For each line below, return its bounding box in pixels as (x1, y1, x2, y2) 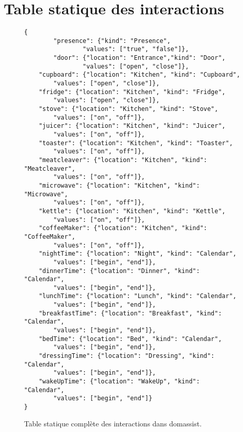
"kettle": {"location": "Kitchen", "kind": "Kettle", (38, 207, 226, 215)
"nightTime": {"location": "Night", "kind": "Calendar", (38, 250, 237, 258)
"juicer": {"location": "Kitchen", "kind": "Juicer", (38, 122, 226, 130)
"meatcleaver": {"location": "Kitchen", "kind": (38, 156, 207, 164)
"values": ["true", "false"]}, (82, 46, 189, 53)
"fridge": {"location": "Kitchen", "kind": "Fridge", (38, 88, 226, 96)
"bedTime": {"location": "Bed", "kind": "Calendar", (38, 335, 222, 343)
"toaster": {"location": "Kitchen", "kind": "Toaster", (38, 139, 233, 147)
